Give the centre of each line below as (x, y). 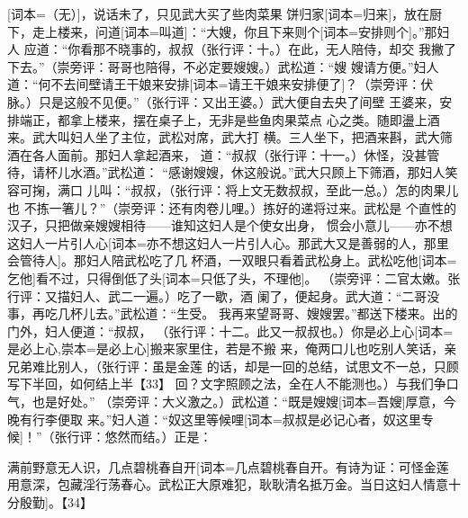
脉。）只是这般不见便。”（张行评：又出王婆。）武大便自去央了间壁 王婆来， (224, 101)
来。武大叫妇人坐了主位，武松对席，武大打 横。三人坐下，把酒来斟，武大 (224, 137)
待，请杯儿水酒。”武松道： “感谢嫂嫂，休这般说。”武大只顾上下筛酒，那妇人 (226, 172)
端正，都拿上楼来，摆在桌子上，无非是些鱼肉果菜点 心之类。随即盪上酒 (229, 119)
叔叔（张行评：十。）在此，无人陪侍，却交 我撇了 (312, 49)
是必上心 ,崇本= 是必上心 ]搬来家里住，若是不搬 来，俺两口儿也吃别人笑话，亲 (232, 348)
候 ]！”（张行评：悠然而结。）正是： (110, 437)
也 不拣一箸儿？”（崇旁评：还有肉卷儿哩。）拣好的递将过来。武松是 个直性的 (232, 207)
